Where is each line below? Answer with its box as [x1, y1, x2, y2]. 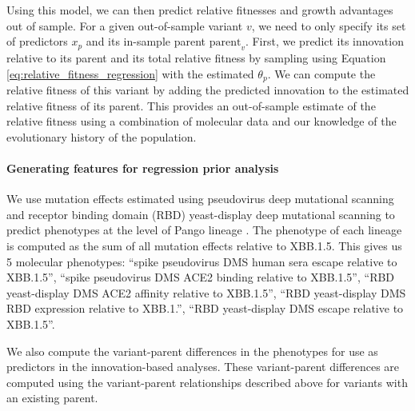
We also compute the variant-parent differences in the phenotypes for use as [6, 342, 378, 359]
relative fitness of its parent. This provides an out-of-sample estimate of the [6, 97, 376, 114]
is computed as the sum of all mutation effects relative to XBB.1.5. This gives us [6, 237, 402, 253]
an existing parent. [6, 389, 98, 406]
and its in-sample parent [86, 33, 206, 50]
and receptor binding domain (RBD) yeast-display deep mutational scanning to [6, 205, 395, 222]
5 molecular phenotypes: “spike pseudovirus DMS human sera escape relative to [6, 253, 397, 269]
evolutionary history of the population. [6, 128, 197, 145]
